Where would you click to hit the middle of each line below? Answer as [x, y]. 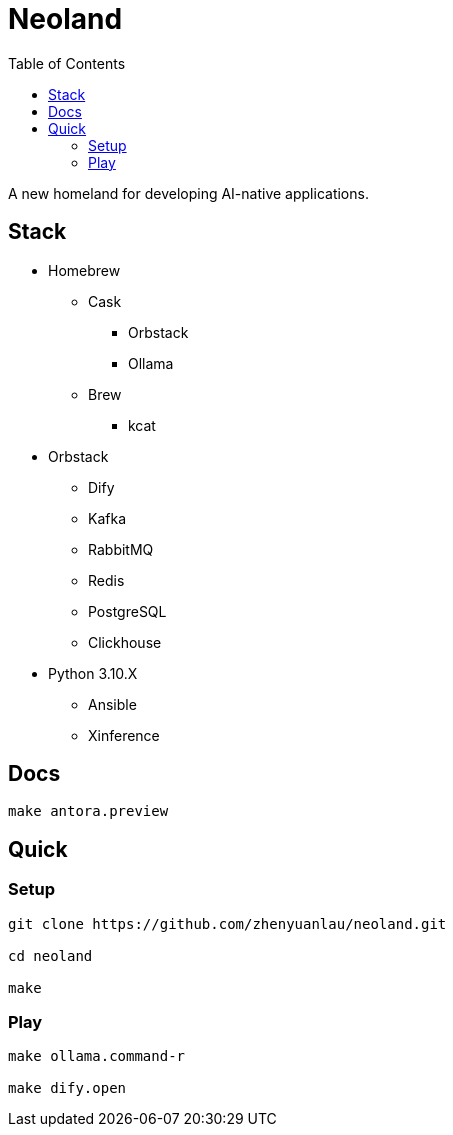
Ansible [112, 704]
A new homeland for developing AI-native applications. [188, 193]
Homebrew [84, 270]
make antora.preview [88, 811]
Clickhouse [125, 642]
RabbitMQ [121, 549]
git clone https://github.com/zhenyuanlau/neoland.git [227, 923]
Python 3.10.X [93, 673]
